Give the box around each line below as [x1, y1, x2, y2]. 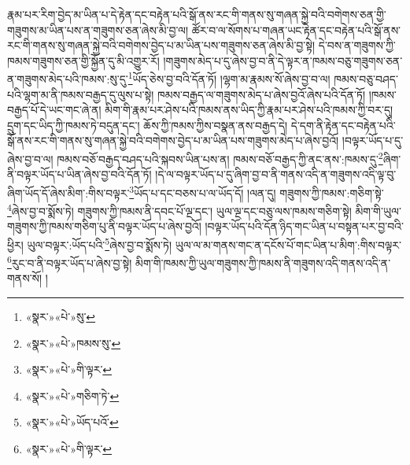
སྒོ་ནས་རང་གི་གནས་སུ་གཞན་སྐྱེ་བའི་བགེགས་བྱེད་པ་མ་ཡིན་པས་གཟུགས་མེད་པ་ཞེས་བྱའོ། [7, 132, 339, 149]
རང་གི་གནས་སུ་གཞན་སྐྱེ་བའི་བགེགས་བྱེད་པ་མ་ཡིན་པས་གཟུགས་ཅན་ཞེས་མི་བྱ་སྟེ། [7, 37, 316, 54]
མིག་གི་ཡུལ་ [355, 202, 401, 219]
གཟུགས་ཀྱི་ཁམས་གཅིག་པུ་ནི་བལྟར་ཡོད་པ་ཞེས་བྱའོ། [7, 218, 201, 234]
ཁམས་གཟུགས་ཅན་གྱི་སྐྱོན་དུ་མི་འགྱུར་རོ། [7, 52, 160, 68]
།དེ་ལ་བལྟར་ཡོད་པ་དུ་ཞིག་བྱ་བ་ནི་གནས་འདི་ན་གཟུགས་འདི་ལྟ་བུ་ [155, 166, 397, 183]
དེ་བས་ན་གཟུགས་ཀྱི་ [318, 37, 396, 54]
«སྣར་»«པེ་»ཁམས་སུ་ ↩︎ [25, 334, 121, 351]
